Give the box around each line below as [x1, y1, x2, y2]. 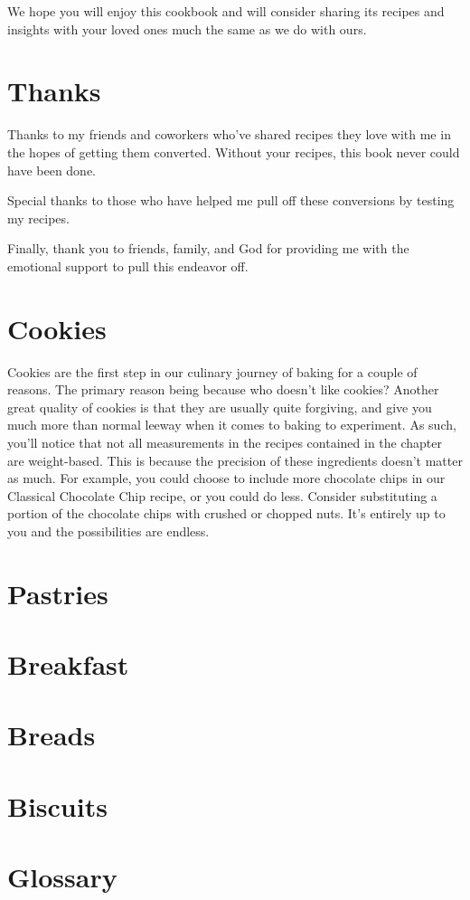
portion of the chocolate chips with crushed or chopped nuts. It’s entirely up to [7, 504, 446, 523]
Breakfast [7, 646, 129, 683]
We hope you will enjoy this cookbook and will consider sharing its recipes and [7, 2, 445, 20]
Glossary [7, 858, 117, 895]
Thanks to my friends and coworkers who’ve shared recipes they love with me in [7, 125, 451, 144]
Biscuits [7, 787, 108, 824]
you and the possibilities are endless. [7, 521, 210, 540]
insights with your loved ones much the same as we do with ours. [7, 19, 367, 38]
